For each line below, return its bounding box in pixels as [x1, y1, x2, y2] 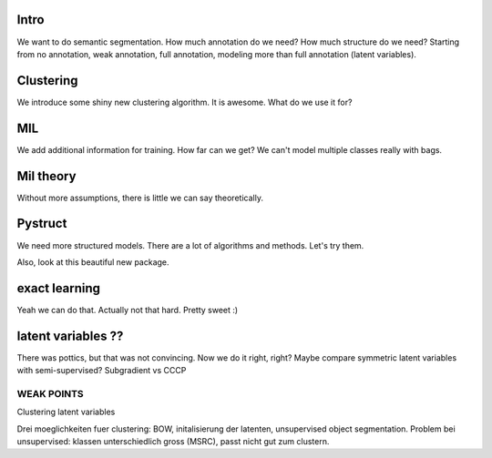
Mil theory [16, 168, 77, 184]
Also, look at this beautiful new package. [16, 256, 169, 268]
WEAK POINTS [16, 387, 84, 400]
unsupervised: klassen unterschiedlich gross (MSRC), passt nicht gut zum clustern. [16, 436, 330, 447]
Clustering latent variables [16, 406, 116, 418]
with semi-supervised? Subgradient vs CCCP [16, 365, 187, 376]
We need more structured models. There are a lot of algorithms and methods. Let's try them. [16, 239, 364, 250]
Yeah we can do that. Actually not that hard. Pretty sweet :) [16, 304, 239, 315]
